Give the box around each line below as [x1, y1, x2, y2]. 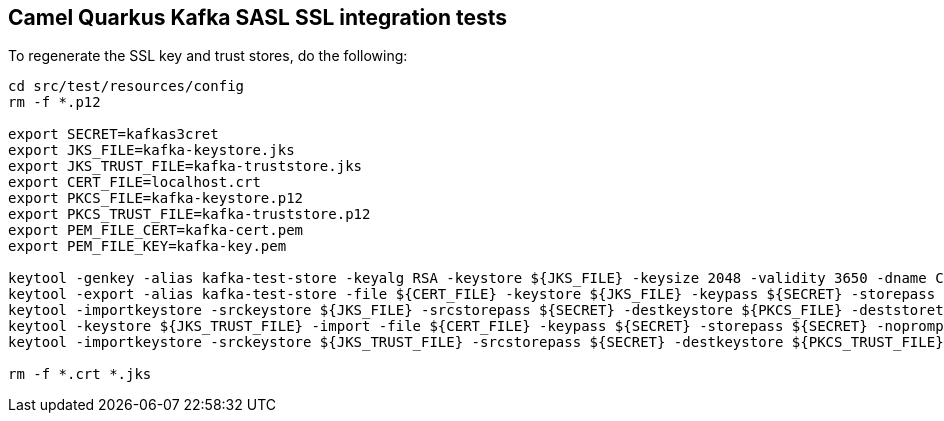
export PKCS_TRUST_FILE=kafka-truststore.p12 [8, 206, 371, 223]
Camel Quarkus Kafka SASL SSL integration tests [8, 5, 508, 30]
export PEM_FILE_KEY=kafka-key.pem [8, 238, 287, 255]
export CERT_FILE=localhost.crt [8, 174, 261, 191]
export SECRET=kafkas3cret [8, 126, 219, 143]
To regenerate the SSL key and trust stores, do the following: [8, 47, 408, 65]
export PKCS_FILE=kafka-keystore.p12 [8, 190, 304, 207]
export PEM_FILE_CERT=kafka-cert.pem [8, 222, 304, 239]
